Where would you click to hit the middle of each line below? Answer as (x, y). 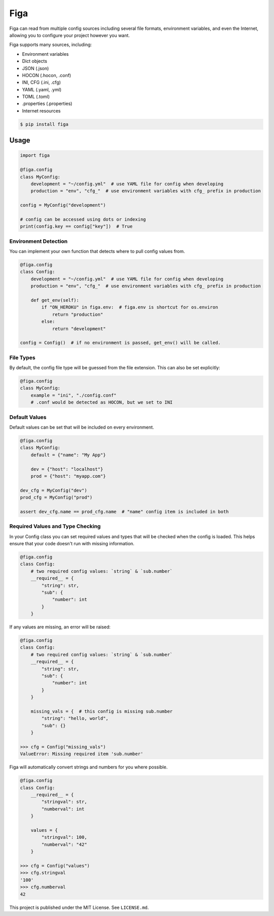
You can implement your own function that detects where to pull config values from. (97, 252)
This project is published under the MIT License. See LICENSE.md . (79, 907)
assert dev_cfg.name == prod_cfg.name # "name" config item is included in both (125, 512)
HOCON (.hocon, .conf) (46, 75)
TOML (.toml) (36, 97)
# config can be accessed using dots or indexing (83, 219)
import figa (35, 155)
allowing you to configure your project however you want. (70, 35)
